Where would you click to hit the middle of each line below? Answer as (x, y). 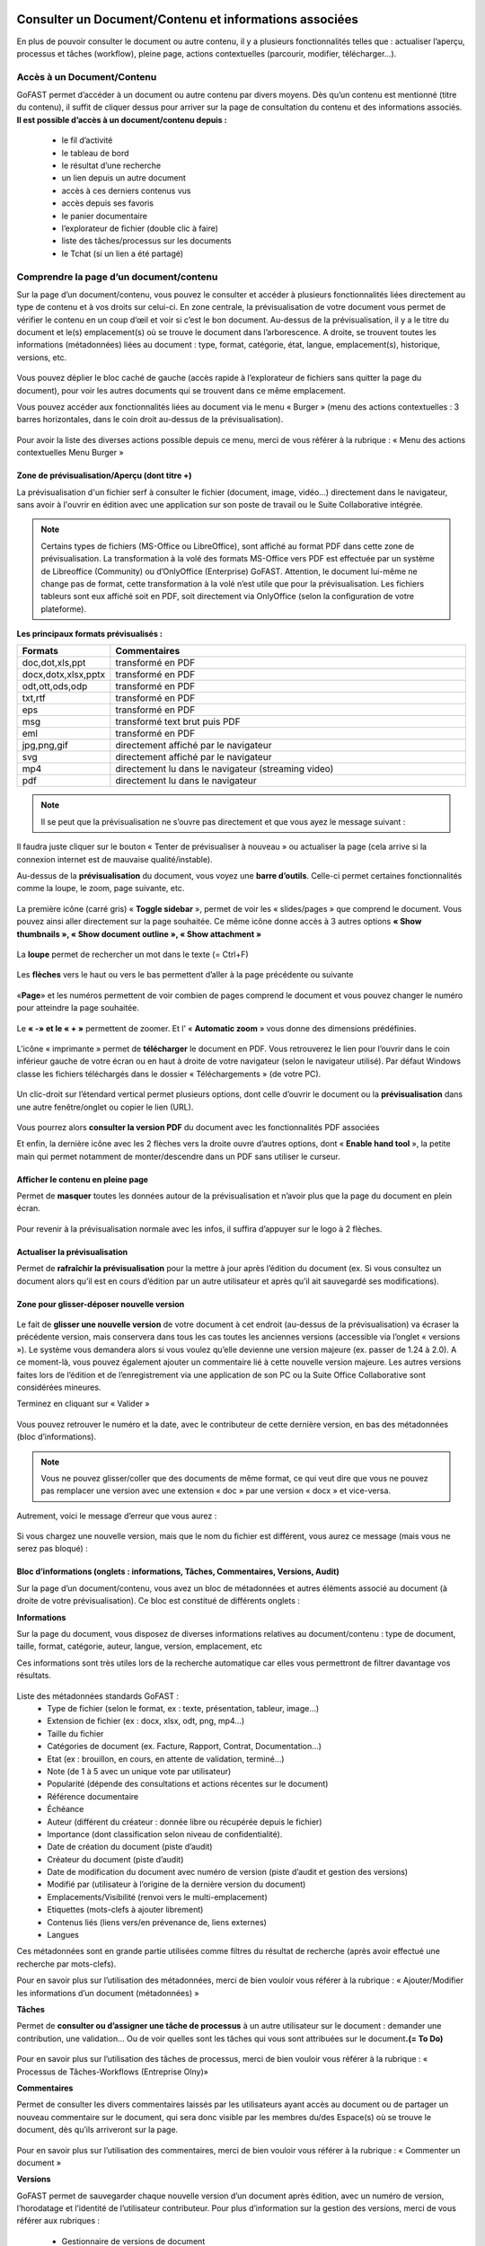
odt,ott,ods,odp (55, 686)
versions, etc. (42, 357)
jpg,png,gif (45, 746)
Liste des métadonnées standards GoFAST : (98, 1696)
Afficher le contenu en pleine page (82, 1179)
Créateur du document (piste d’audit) (115, 1859)
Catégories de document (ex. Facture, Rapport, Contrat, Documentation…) (185, 1746)
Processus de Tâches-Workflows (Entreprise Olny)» (112, 2072)
